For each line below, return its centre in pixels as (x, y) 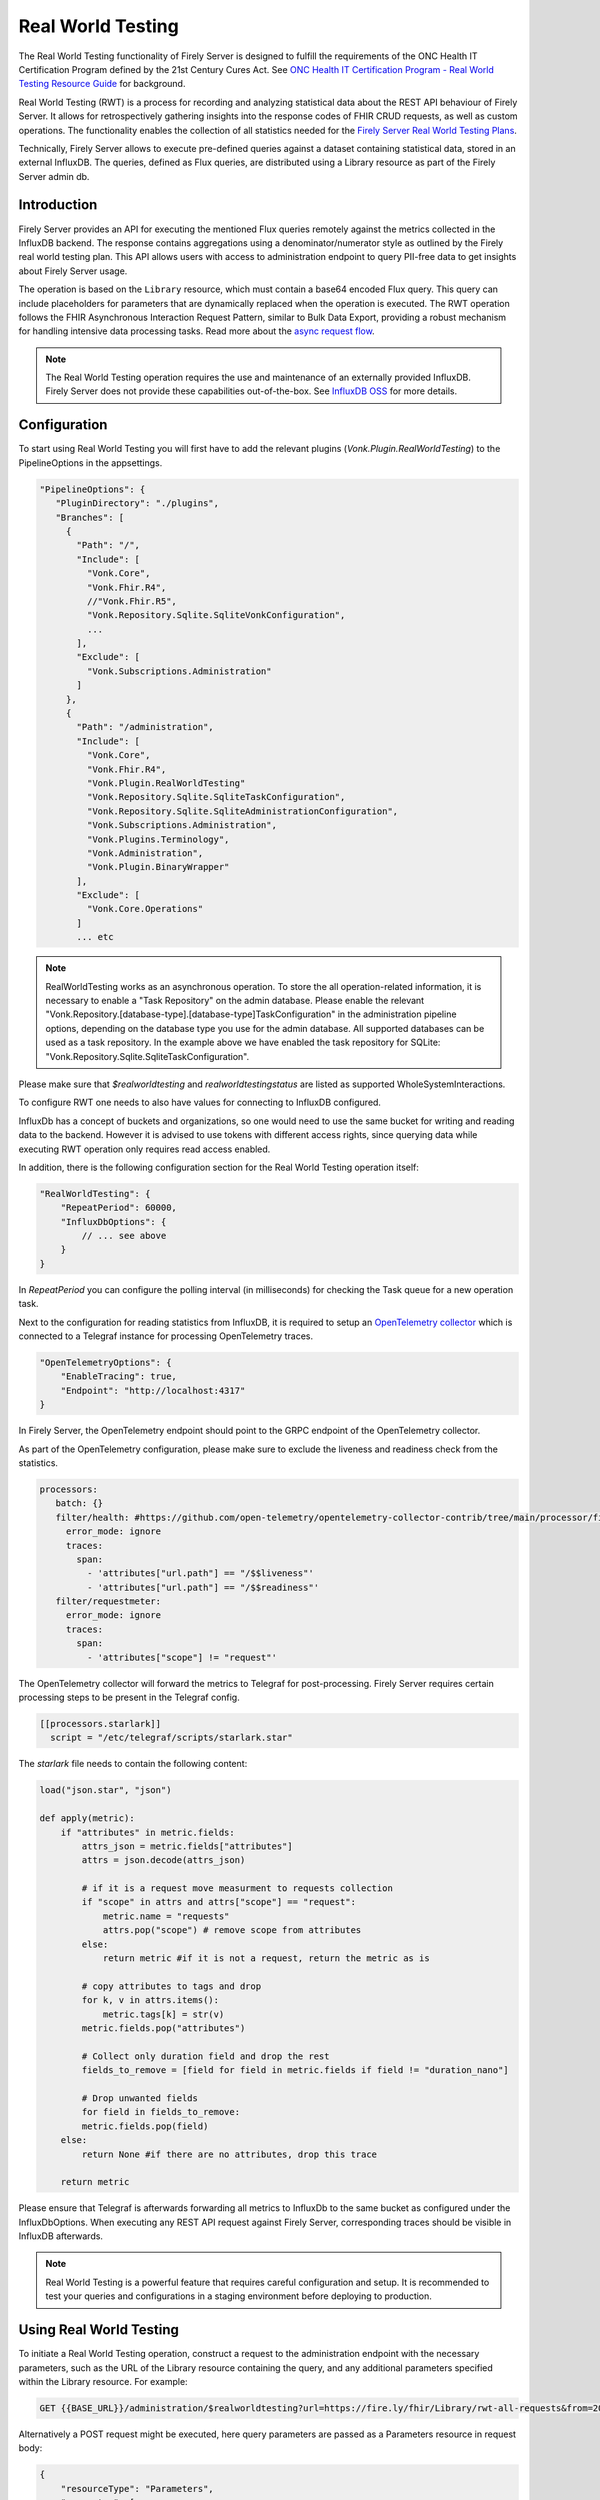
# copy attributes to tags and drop (171, 1986)
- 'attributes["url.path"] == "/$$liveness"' (200, 1573)
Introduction (58, 205)
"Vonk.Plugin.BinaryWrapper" (158, 867)
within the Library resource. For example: (103, 2381)
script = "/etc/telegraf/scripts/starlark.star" (172, 1738)
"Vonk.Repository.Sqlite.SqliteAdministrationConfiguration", (242, 811)
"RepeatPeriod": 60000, (118, 1208)
